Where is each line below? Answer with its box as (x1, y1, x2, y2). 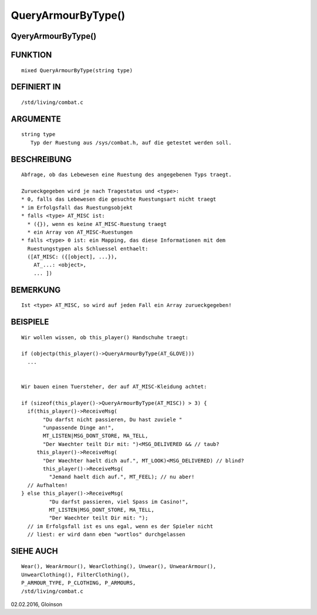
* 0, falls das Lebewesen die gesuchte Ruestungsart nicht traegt (21, 196, 217, 202)
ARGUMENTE (11, 114, 61, 124)
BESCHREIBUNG (11, 154, 72, 164)
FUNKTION (11, 50, 52, 60)
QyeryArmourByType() (11, 31, 97, 41)
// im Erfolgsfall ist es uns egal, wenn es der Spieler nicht (27, 523, 214, 529)
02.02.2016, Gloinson (11, 601, 63, 608)
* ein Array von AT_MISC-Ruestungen (27, 229, 133, 235)
